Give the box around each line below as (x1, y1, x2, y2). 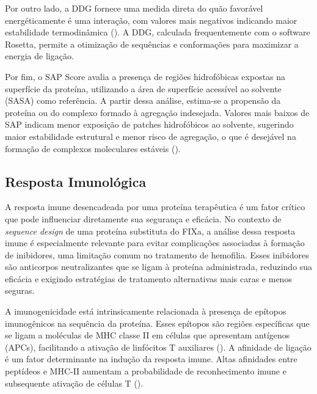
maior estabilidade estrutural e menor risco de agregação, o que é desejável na (5, 130, 296, 142)
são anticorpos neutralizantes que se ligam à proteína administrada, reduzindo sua (5, 260, 313, 273)
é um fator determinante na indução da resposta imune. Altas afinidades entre (5, 352, 297, 365)
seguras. (5, 284, 35, 297)
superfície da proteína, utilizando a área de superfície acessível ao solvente (5, 82, 282, 95)
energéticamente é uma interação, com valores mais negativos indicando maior (5, 13, 297, 26)
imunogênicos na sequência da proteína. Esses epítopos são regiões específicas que (5, 316, 310, 329)
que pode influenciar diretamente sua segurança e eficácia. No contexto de (5, 212, 282, 225)
